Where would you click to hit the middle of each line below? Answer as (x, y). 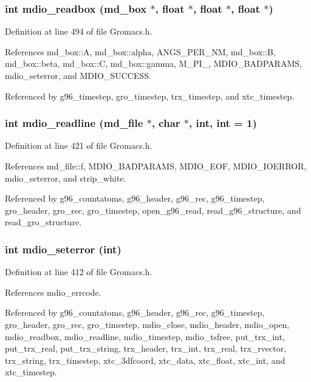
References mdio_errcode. (53, 292)
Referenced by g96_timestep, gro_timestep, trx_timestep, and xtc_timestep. (150, 96)
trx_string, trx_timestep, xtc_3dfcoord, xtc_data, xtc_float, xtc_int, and (145, 360)
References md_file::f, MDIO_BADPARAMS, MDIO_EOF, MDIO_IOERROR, (156, 166)
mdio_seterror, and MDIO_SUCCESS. (78, 75)
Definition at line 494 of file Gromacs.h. (79, 31)
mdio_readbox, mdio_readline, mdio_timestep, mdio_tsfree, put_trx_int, (145, 336)
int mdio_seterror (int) (63, 249)
